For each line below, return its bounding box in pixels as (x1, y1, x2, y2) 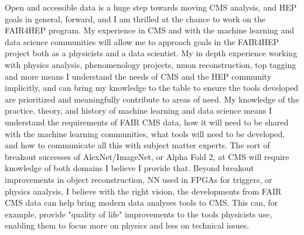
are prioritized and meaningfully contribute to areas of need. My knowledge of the (5, 93, 299, 105)
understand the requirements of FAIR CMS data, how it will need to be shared (5, 115, 289, 128)
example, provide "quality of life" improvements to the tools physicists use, (5, 207, 272, 220)
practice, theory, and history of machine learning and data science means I (5, 104, 272, 117)
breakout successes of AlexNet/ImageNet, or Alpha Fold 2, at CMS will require (5, 150, 289, 162)
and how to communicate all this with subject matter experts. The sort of (5, 139, 270, 151)
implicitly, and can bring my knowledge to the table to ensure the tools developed (5, 81, 299, 94)
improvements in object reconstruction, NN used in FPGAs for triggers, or (5, 173, 272, 185)
